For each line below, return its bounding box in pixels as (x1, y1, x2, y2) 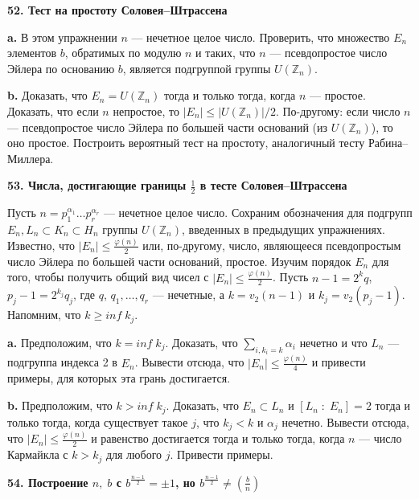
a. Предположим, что (7, 333, 112, 350)
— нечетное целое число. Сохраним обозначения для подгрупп (103, 204, 413, 221)
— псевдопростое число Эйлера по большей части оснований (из (7, 118, 328, 135)
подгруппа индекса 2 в (7, 354, 117, 370)
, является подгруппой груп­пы (122, 59, 271, 76)
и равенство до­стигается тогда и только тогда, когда (91, 430, 345, 447)
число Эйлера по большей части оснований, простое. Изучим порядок (7, 252, 351, 269)
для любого (105, 446, 162, 463)
